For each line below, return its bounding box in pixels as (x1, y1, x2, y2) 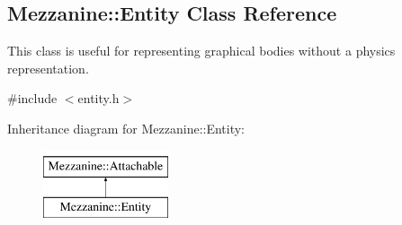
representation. (7, 58, 89, 77)
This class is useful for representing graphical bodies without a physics (7, 41, 396, 60)
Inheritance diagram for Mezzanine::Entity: (7, 118, 246, 137)
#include (7, 89, 58, 108)
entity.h (77, 89, 120, 108)
